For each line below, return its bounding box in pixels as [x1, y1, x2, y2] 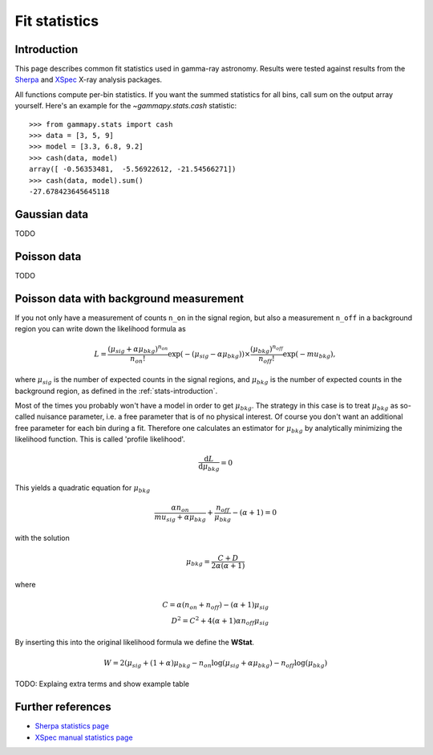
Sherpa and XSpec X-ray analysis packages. [14, 75, 163, 84]
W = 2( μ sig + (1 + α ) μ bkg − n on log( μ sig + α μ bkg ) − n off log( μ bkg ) [103, 658, 328, 669]
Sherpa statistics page [34, 721, 110, 731]
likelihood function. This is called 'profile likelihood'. [14, 434, 186, 444]
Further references [14, 700, 111, 714]
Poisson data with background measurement [14, 291, 245, 305]
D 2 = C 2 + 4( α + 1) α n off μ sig [171, 615, 269, 627]
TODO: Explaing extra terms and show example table [14, 679, 190, 689]
